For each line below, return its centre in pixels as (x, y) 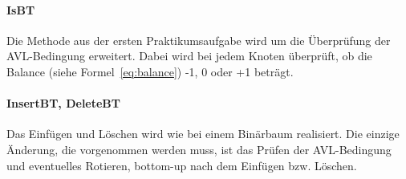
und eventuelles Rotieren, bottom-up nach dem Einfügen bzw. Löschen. (182, 165)
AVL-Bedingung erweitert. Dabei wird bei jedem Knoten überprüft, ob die (189, 56)
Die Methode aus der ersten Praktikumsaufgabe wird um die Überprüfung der (199, 40)
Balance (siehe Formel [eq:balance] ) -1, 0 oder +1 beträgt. (150, 71)
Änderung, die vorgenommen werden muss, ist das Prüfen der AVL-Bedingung (199, 149)
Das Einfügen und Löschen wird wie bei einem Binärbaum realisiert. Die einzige (203, 134)
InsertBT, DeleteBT (64, 103)
